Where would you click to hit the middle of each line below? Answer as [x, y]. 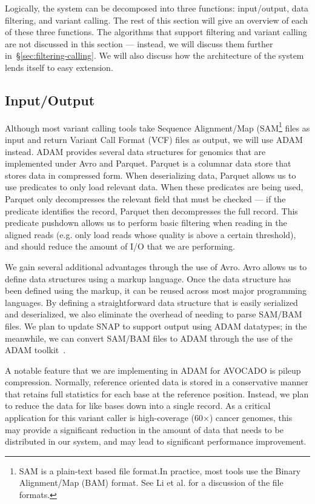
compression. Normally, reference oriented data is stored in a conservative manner [157, 382]
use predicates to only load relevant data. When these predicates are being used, [154, 187]
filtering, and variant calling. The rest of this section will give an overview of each [157, 20]
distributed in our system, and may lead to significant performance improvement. [156, 441]
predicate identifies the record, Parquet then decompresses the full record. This [151, 211]
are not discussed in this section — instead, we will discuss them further [139, 43]
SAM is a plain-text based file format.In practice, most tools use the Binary [160, 470]
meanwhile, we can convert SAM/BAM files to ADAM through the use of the [149, 338]
